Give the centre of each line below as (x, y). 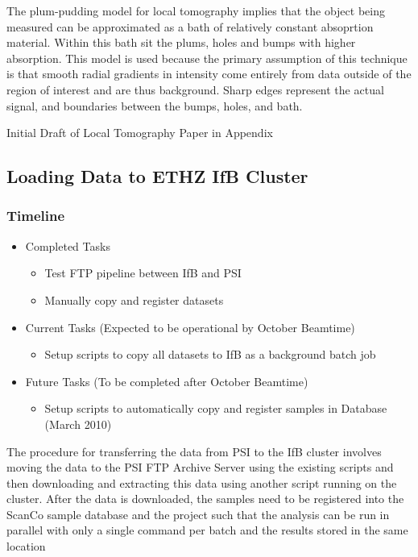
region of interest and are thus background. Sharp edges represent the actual (195, 89)
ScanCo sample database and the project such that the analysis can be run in (198, 514)
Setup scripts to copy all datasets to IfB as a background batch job (210, 354)
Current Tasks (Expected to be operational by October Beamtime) (190, 327)
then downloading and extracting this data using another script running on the (202, 482)
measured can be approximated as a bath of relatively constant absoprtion (190, 26)
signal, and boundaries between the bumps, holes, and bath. (155, 105)
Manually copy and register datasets (134, 299)
